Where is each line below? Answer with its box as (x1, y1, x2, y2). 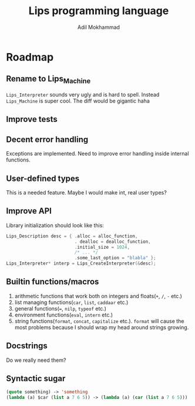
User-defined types (6, 173, 80, 183)
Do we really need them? (6, 357, 66, 364)
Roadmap (6, 50, 54, 64)
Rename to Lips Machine (6, 74, 91, 85)
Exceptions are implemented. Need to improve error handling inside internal (6, 150, 189, 157)
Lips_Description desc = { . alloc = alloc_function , (6, 233, 138, 239)
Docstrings (6, 341, 48, 351)
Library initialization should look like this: (6, 222, 105, 229)
